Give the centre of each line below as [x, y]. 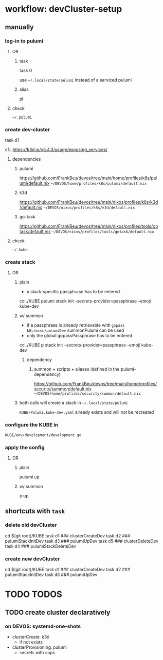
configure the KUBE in [32, 425]
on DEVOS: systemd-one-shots [43, 626]
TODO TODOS [34, 594]
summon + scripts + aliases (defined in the [77, 369]
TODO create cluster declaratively [58, 612]
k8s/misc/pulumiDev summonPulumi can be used [75, 330]
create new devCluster [32, 559]
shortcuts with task [35, 511]
